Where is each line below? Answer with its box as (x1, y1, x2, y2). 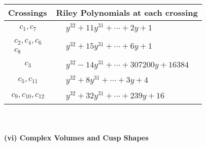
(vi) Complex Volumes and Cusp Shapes (4, 132, 149, 142)
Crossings (8, 7, 47, 18)
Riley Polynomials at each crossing (56, 7, 198, 18)
